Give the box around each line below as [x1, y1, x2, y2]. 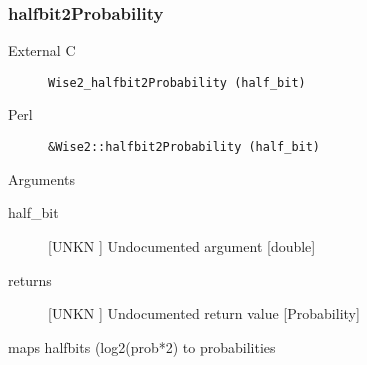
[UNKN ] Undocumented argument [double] [48, 235, 316, 256]
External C [8, 40, 76, 61]
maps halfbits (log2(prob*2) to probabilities [8, 336, 276, 357]
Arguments [8, 168, 76, 189]
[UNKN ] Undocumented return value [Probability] [48, 303, 360, 324]
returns [8, 269, 52, 290]
